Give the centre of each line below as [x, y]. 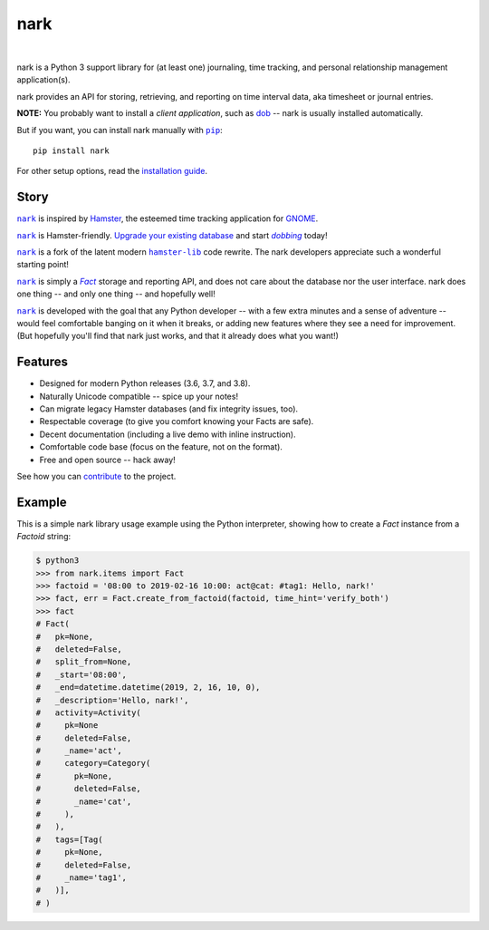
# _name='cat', [84, 801]
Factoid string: [44, 537]
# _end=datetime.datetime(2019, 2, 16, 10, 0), [148, 688]
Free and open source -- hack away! [107, 460]
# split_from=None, [84, 662]
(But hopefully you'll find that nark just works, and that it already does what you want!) [178, 336]
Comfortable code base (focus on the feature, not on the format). [161, 447]
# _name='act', [79, 751]
